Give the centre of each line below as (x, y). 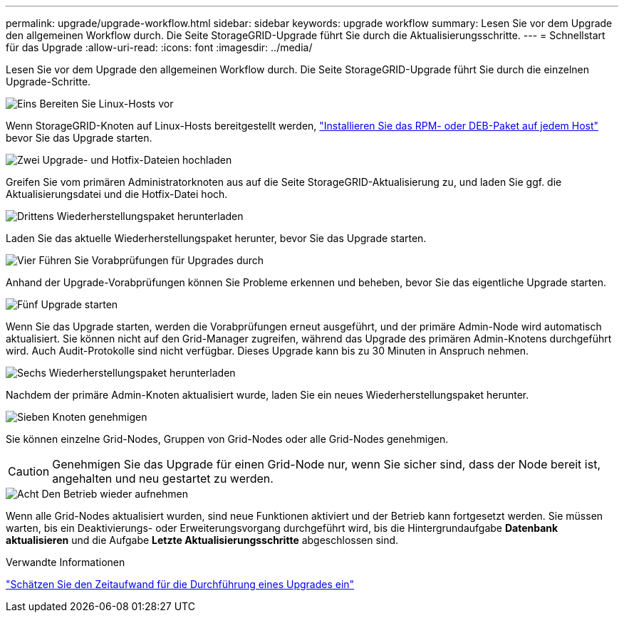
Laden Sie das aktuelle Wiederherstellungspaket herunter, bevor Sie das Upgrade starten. (216, 238)
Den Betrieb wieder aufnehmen (115, 494)
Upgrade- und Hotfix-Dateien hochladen (137, 160)
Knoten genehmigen (100, 417)
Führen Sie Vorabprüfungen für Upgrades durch (151, 260)
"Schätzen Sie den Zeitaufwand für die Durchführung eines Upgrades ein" (180, 584)
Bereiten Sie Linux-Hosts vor (106, 104)
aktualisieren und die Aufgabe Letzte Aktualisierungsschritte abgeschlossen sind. (202, 540)
